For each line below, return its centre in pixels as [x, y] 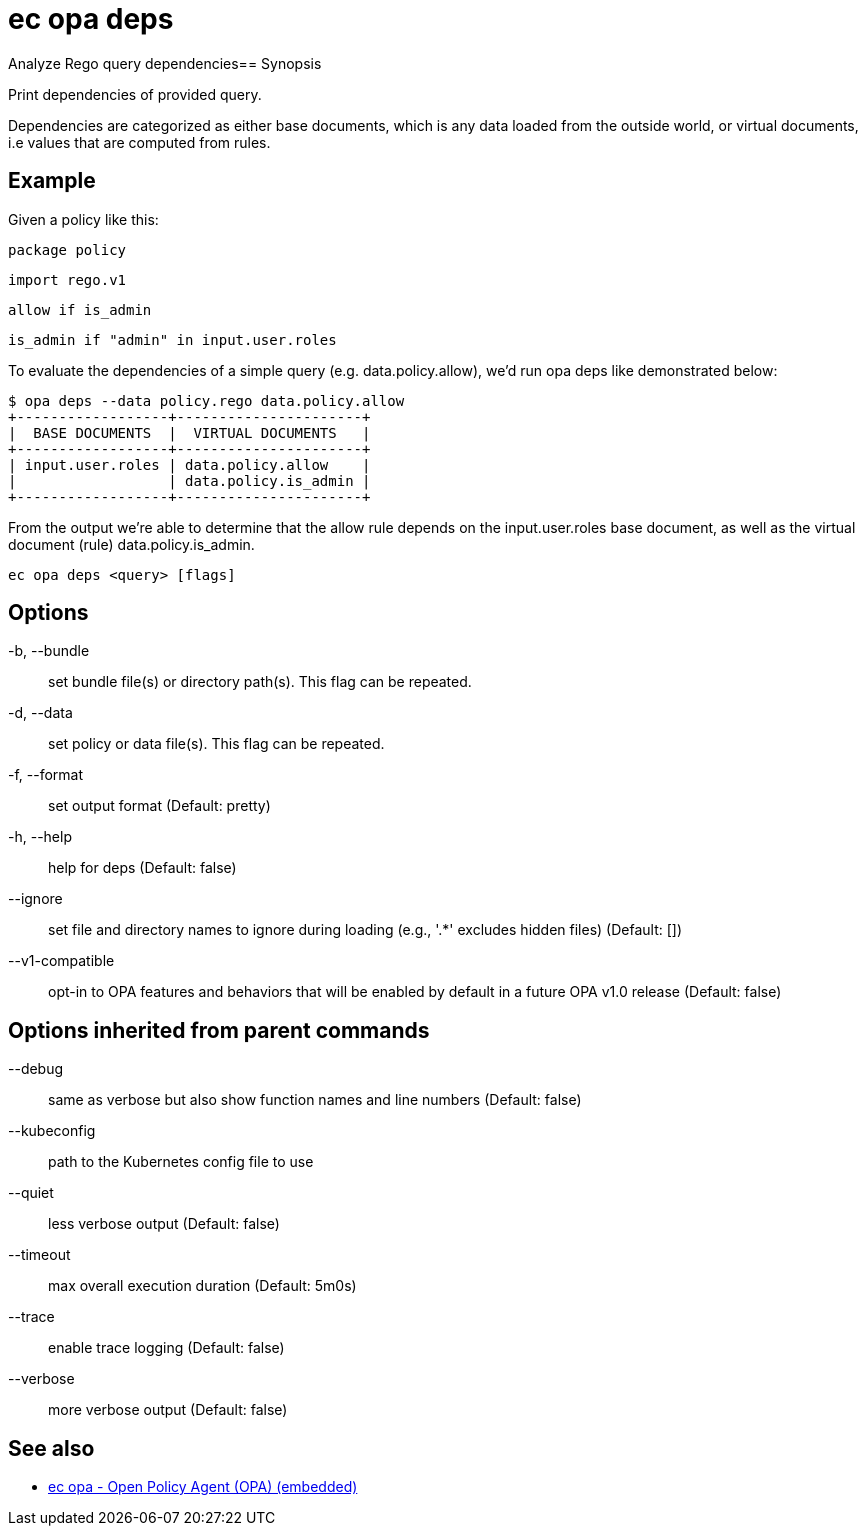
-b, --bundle [49, 651]
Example [52, 181]
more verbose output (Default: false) [168, 1410]
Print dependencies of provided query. [135, 94]
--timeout [39, 1255]
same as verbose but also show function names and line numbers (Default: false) [315, 1100]
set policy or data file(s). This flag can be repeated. [216, 744]
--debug [36, 1069]
